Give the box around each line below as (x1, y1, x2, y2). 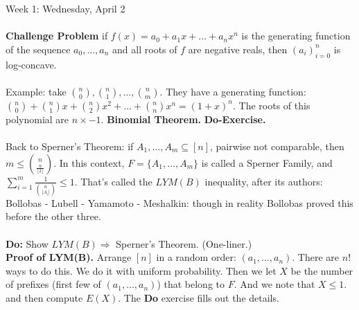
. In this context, (53, 155, 125, 170)
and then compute (6, 291, 83, 305)
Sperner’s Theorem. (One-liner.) (116, 236, 252, 250)
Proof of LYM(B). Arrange (6, 250, 132, 264)
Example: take (6, 84, 67, 98)
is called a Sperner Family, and (201, 155, 333, 170)
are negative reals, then (188, 42, 288, 56)
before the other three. (6, 209, 101, 224)
